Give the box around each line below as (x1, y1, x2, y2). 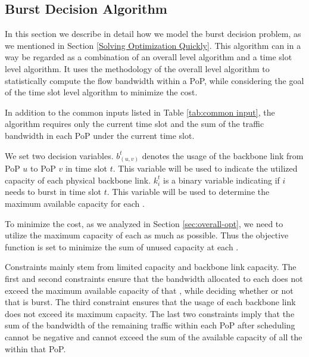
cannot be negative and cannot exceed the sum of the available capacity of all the (5, 331, 302, 343)
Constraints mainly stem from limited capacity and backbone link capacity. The (5, 260, 296, 273)
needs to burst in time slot (5, 185, 102, 198)
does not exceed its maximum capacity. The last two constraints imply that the (5, 307, 295, 319)
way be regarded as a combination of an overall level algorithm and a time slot (5, 51, 292, 63)
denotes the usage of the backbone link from (142, 149, 304, 162)
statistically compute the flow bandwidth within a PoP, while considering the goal (5, 74, 304, 86)
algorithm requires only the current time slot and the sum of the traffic (5, 117, 264, 130)
